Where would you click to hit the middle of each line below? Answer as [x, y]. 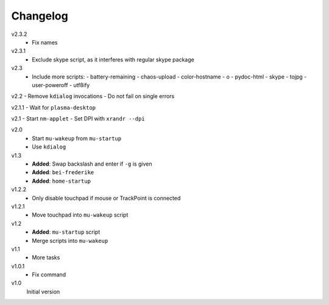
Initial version [43, 292]
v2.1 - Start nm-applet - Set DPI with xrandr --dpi [78, 119]
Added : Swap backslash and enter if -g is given [92, 164]
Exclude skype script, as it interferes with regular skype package [113, 59]
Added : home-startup [62, 181]
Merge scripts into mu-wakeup [70, 240]
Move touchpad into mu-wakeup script [80, 215]
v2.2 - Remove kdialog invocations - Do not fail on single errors [93, 96]
